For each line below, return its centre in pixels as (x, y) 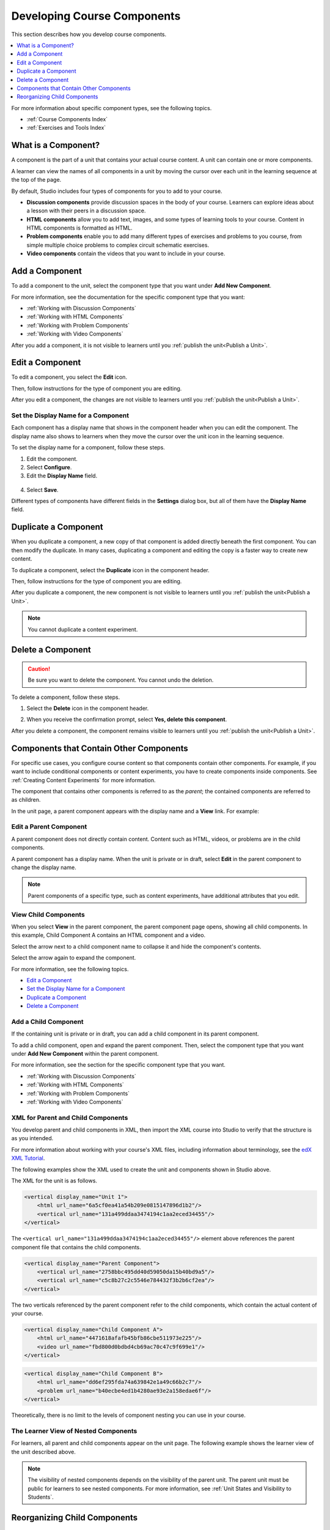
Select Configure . (49, 467)
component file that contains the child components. (76, 1247)
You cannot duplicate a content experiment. (83, 629)
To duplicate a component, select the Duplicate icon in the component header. (111, 570)
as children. (26, 800)
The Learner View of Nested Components (74, 1431)
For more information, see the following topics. (70, 969)
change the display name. (44, 868)
